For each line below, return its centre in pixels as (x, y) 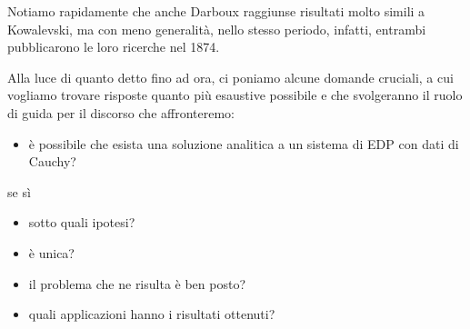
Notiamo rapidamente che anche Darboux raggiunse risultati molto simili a (216, 11)
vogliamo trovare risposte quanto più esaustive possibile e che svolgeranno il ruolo (235, 95)
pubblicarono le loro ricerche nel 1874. (114, 47)
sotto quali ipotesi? (82, 222)
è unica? (51, 252)
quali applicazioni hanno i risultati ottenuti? (152, 314)
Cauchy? (52, 161)
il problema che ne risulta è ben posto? (137, 283)
